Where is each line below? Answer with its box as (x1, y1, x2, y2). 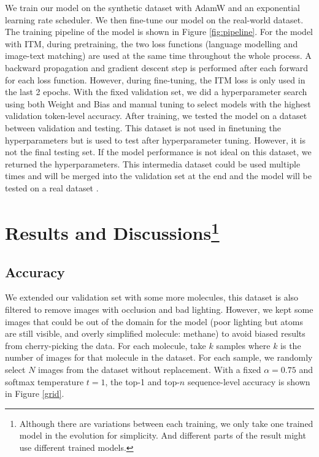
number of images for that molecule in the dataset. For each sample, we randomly (5, 351, 313, 364)
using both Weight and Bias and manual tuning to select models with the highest (5, 97, 311, 110)
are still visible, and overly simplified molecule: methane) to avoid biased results (5, 327, 306, 340)
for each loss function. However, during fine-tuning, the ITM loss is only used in (5, 73, 306, 86)
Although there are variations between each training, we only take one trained (19, 417, 313, 429)
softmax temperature (5, 375, 84, 388)
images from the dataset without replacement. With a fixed (38, 363, 261, 375)
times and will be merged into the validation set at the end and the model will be (5, 169, 312, 182)
